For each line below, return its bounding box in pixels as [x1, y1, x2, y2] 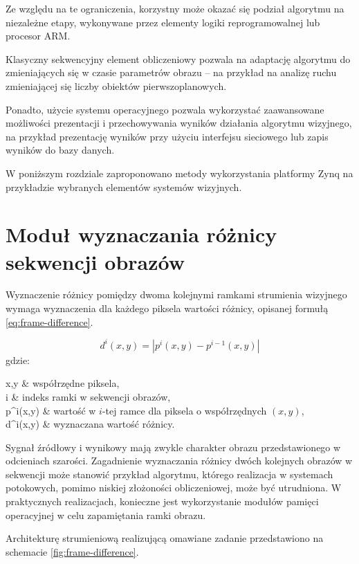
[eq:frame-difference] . [6, 314, 93, 329]
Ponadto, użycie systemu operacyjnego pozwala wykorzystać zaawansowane [6, 102, 324, 116]
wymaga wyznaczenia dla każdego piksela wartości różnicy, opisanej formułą [6, 301, 329, 316]
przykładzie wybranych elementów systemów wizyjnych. [6, 179, 242, 194]
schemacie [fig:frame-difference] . [6, 544, 139, 558]
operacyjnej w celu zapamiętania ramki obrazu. [6, 507, 206, 522]
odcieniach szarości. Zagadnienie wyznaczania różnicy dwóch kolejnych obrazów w [6, 453, 353, 468]
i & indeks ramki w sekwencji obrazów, [6, 389, 171, 403]
